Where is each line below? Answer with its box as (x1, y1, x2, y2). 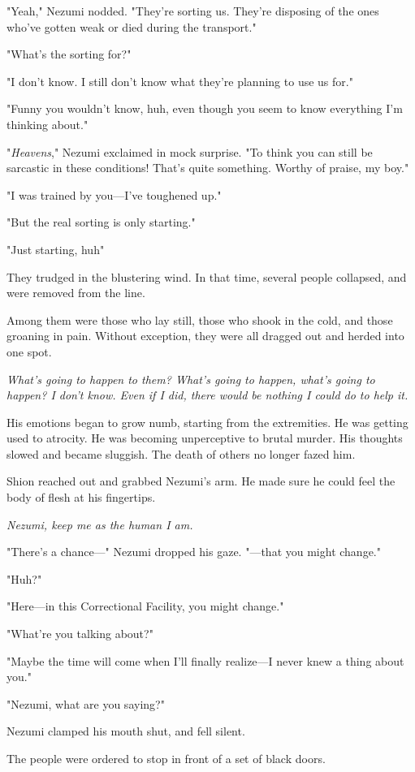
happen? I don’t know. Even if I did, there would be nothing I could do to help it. (6, 386, 409, 403)
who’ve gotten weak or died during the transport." (6, 18, 257, 35)
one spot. (6, 343, 52, 360)
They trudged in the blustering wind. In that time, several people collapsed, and (6, 268, 407, 285)
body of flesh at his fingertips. (6, 489, 156, 506)
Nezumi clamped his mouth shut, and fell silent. (6, 722, 245, 740)
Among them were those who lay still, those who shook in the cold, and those (6, 311, 393, 328)
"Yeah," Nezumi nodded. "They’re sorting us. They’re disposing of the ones (6, 2, 379, 19)
